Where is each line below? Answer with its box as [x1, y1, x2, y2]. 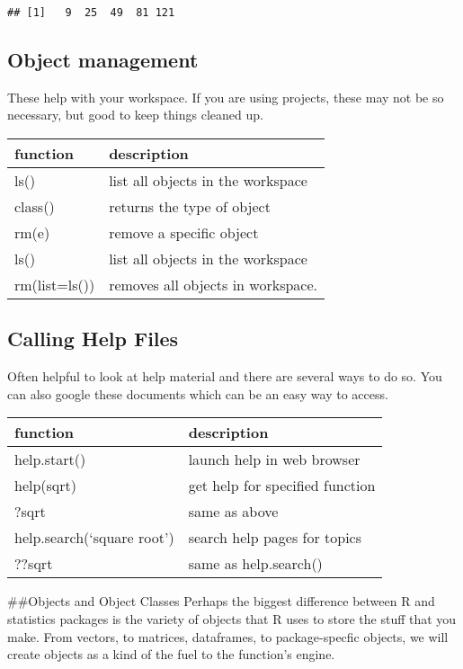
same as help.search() [188, 553, 323, 575]
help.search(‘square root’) [14, 527, 174, 549]
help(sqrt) [14, 475, 77, 496]
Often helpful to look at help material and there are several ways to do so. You [7, 367, 442, 386]
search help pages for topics [188, 527, 362, 549]
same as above [188, 501, 279, 522]
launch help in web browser [188, 449, 361, 470]
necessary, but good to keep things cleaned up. [7, 105, 263, 124]
